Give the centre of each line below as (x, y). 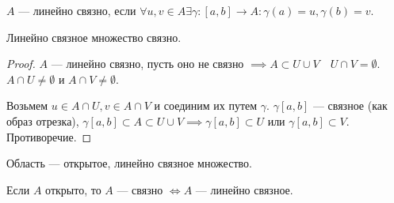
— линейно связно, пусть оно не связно (147, 64)
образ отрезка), (43, 120)
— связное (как (350, 105)
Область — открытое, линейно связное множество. (129, 163)
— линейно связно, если (77, 10)
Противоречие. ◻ (49, 136)
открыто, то (73, 189)
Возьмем (27, 105)
